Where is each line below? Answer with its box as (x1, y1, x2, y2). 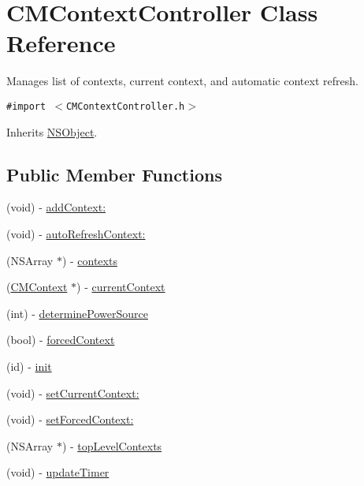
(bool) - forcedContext (6, 331, 115, 348)
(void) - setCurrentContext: (6, 384, 139, 401)
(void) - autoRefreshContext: (6, 225, 146, 241)
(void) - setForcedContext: (6, 411, 134, 428)
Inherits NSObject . (6, 123, 98, 140)
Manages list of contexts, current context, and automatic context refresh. (6, 73, 358, 89)
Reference (6, 27, 116, 59)
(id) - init (6, 357, 52, 374)
